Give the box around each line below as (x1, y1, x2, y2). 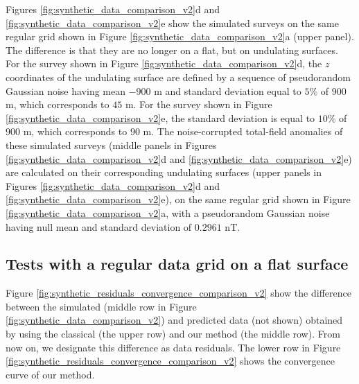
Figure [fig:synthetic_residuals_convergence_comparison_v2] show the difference (6, 286, 351, 300)
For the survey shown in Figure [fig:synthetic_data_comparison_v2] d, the (6, 56, 322, 71)
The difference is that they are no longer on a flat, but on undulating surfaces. (6, 42, 338, 57)
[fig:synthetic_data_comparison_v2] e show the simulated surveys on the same (6, 15, 339, 30)
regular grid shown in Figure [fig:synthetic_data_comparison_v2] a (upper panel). (6, 29, 354, 44)
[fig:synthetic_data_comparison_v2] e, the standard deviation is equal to (6, 110, 315, 125)
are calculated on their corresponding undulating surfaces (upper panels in (6, 165, 322, 180)
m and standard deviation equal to (154, 83, 301, 98)
